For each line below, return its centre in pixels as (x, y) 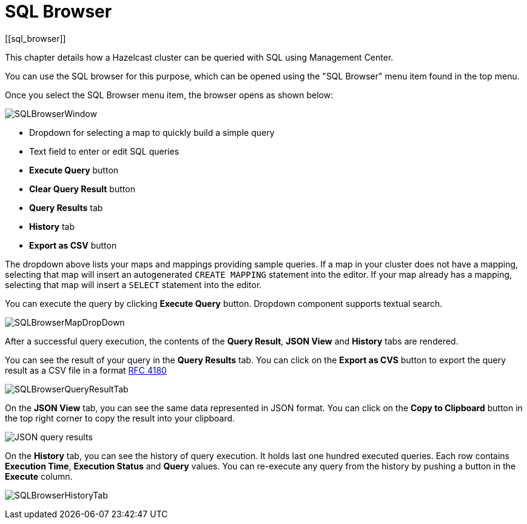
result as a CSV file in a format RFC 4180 (86, 370)
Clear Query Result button (82, 189)
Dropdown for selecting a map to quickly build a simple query (152, 132)
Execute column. (39, 476)
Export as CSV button (73, 245)
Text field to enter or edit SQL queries (104, 151)
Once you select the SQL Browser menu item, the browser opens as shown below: (169, 95)
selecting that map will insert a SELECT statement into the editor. (133, 284)
